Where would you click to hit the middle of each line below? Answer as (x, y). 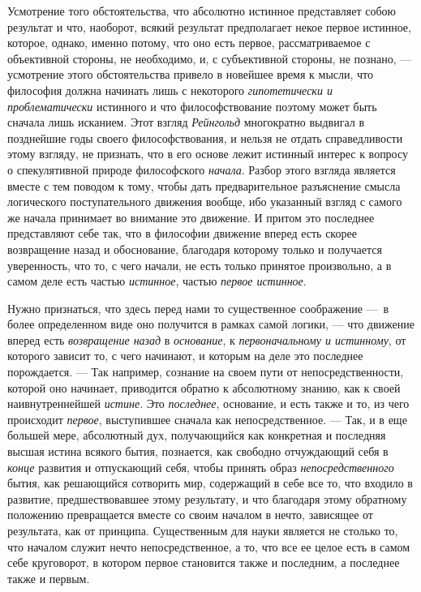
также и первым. (49, 578)
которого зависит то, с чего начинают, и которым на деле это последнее (185, 356)
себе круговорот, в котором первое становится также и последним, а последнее (204, 562)
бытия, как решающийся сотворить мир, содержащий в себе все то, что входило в (210, 483)
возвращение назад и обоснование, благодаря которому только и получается (195, 249)
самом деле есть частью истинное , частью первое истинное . (157, 281)
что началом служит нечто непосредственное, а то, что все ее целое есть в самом (209, 546)
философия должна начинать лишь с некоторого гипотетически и (170, 90)
